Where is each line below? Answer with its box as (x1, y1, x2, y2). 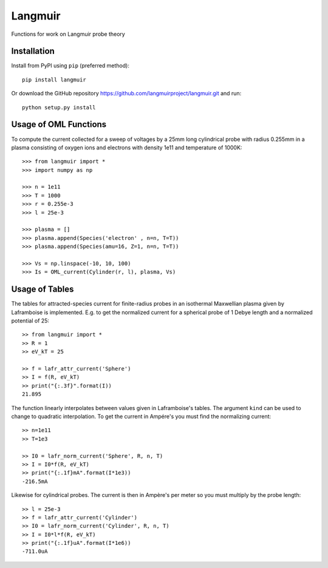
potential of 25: (11, 317, 50, 324)
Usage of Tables (11, 284, 74, 295)
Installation (11, 46, 55, 56)
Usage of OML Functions (11, 119, 107, 130)
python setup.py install (22, 104, 96, 111)
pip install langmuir (22, 76, 86, 83)
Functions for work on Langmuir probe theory (11, 30, 126, 38)
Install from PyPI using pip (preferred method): (11, 62, 130, 69)
